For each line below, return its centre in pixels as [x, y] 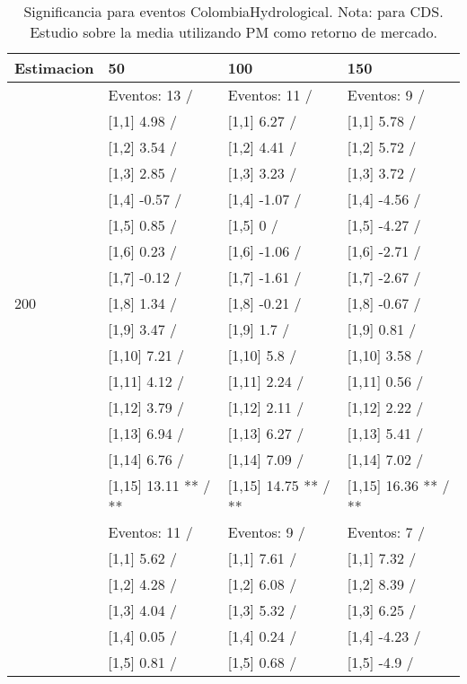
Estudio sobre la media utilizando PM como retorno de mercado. [233, 32]
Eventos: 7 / [386, 532]
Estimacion [54, 68]
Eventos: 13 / [150, 95]
